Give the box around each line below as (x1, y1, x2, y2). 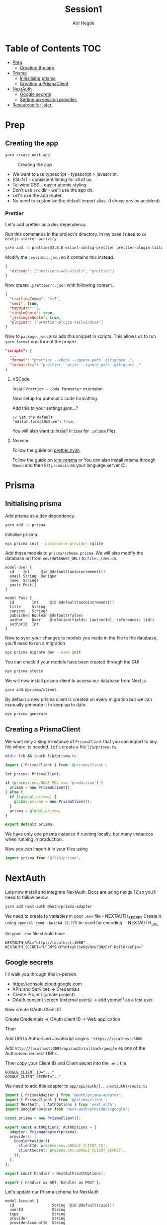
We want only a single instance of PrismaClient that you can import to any (5, 738, 158, 744)
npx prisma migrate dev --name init (5, 650, 81, 655)
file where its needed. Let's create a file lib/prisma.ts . (5, 743, 118, 750)
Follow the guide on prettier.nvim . (12, 447, 81, 453)
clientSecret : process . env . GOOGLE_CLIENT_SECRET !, (18, 1148, 126, 1153)
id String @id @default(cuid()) (9, 1203, 114, 1208)
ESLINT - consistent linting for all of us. (12, 176, 93, 182)
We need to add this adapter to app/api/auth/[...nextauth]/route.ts (5, 1083, 148, 1089)
